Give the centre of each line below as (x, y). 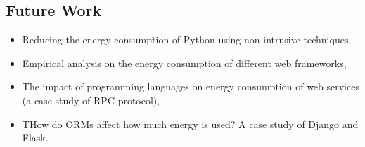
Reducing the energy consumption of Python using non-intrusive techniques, (187, 40)
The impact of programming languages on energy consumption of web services (191, 86)
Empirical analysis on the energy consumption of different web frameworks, (184, 63)
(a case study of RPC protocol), (91, 100)
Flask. (35, 138)
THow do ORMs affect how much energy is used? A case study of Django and (190, 124)
